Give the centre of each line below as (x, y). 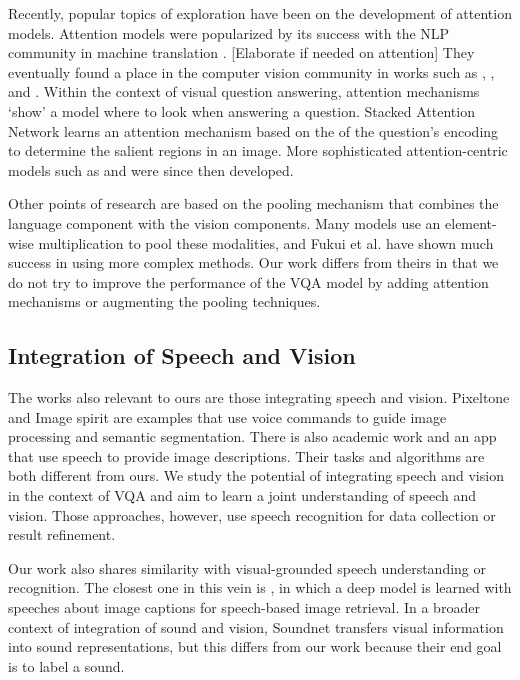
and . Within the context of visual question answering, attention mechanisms (244, 91)
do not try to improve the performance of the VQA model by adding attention (248, 281)
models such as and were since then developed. (151, 169)
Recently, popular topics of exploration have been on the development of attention (260, 13)
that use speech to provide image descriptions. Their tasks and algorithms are (246, 455)
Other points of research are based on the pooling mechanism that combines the (253, 203)
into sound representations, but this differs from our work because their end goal (255, 646)
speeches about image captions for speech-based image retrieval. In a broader (244, 607)
